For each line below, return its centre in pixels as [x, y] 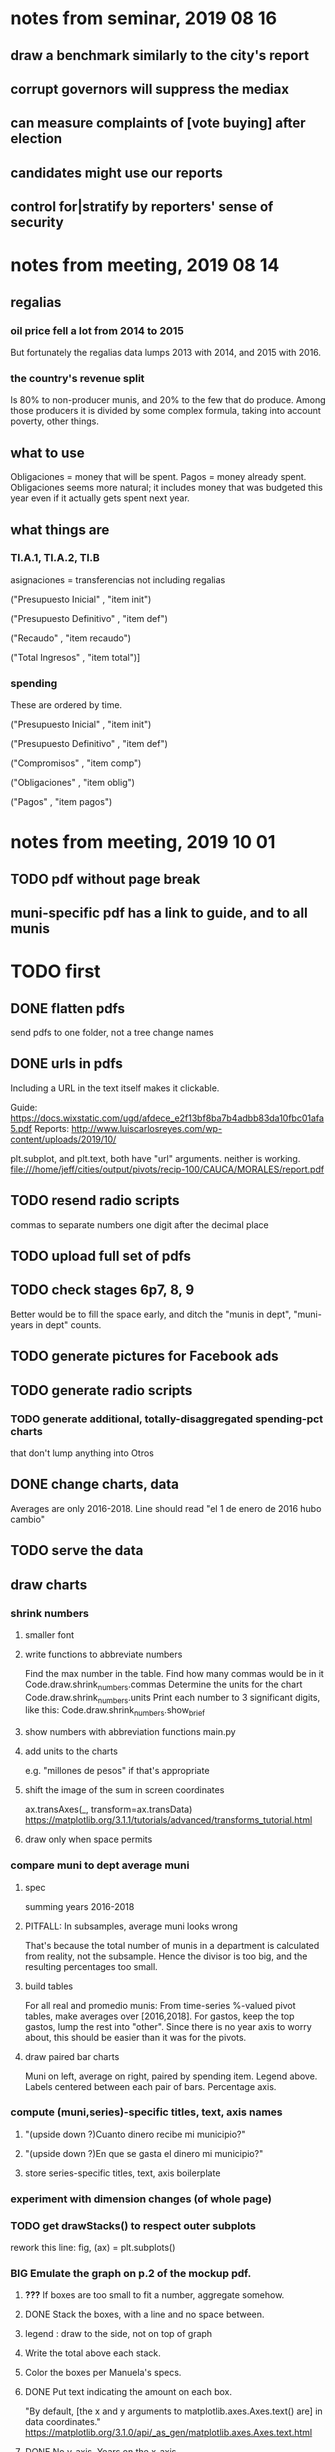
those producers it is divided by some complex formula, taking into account [166, 411]
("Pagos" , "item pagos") [61, 802]
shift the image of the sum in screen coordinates [124, 1790]
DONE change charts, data [95, 1484]
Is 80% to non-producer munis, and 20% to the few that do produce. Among [168, 400]
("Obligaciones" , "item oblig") [72, 783]
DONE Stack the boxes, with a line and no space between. [144, 2314]
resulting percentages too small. [91, 1966]
